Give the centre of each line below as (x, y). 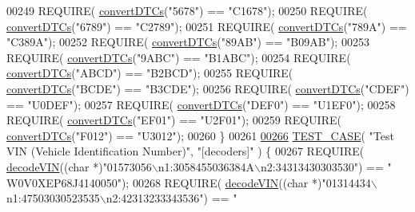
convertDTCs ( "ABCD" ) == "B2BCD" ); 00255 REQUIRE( (150, 73)
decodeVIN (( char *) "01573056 (79, 166)
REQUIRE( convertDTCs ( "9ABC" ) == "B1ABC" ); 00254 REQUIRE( (179, 57)
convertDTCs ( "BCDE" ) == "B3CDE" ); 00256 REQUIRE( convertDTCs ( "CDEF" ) (208, 88)
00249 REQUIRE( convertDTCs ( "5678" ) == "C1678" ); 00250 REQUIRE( (187, 10)
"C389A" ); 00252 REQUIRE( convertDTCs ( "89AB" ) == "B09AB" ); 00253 (188, 42)
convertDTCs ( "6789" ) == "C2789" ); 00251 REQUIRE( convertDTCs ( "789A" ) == (207, 26)
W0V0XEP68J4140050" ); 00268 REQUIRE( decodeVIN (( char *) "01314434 (189, 182)
